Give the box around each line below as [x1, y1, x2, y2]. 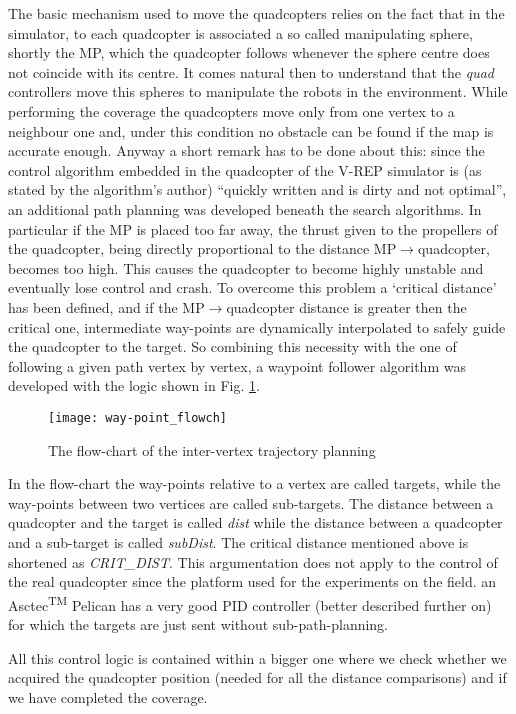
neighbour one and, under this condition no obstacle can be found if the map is [8, 120, 494, 141]
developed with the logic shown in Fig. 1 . [8, 375, 260, 396]
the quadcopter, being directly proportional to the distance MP [8, 238, 397, 259]
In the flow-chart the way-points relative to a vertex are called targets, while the [8, 473, 501, 494]
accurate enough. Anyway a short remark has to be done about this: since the [8, 140, 485, 161]
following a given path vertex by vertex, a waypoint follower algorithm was [8, 355, 466, 376]
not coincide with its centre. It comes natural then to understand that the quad [8, 61, 494, 82]
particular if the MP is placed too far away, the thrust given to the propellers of [8, 218, 498, 239]
